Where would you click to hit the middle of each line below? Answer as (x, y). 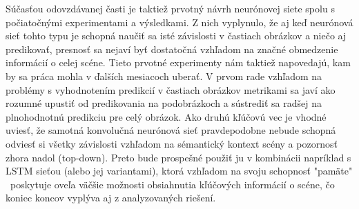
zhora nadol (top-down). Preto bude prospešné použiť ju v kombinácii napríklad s (178, 157)
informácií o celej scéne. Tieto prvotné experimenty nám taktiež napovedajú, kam (178, 62)
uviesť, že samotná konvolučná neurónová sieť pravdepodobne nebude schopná (171, 130)
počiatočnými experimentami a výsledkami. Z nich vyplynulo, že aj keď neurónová (179, 22)
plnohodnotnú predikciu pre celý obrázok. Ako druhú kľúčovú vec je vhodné (166, 116)
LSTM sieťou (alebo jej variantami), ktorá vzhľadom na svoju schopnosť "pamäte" (179, 171)
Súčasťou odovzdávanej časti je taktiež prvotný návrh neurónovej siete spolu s (170, 8)
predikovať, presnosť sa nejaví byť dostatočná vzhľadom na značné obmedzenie (172, 49)
